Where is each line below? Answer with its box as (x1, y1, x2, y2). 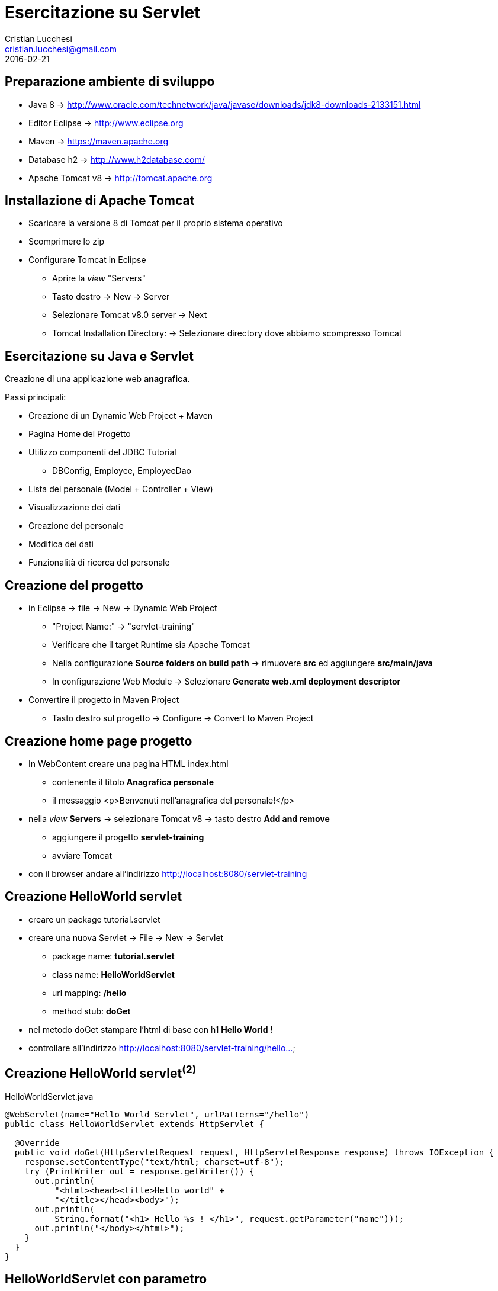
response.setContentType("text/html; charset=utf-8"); (24, 1157, 285, 1167)
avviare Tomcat (52, 850, 112, 860)
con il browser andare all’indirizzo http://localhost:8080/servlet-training (28, 868, 307, 879)
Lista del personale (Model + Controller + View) (28, 484, 213, 494)
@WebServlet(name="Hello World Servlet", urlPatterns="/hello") (5, 1109, 310, 1119)
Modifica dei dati (28, 539, 94, 550)
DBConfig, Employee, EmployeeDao (52, 465, 191, 476)
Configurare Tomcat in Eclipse (28, 255, 146, 265)
